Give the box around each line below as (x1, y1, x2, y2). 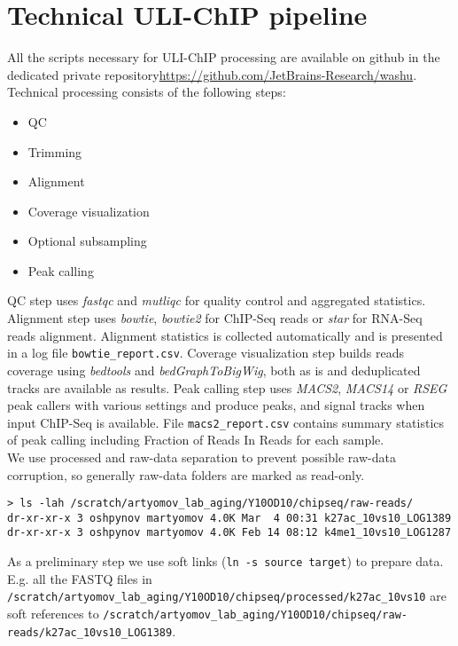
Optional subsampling (27, 232, 147, 250)
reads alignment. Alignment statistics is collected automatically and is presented (7, 326, 443, 344)
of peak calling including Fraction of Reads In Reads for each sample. (7, 430, 384, 449)
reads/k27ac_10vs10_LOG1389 (7, 626, 173, 639)
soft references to (7, 604, 99, 622)
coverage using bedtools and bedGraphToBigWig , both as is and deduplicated (7, 360, 421, 379)
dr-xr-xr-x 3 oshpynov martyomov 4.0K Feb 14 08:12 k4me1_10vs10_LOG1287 (7, 526, 452, 540)
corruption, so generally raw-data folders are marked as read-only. (7, 465, 365, 484)
